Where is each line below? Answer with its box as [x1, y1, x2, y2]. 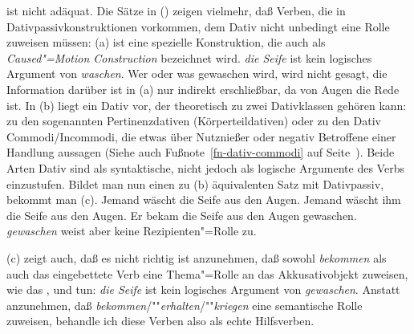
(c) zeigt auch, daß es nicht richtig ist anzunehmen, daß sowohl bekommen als [6, 249, 387, 266]
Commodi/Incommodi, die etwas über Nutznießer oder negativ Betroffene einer [6, 128, 396, 145]
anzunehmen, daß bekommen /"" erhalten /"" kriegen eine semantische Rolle [6, 296, 363, 313]
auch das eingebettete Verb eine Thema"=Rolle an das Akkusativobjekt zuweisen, [6, 265, 408, 282]
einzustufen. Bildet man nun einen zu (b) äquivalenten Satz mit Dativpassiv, [6, 175, 384, 192]
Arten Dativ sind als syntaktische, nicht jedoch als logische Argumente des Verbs [6, 159, 404, 176]
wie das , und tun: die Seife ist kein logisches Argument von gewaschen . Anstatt [6, 281, 400, 298]
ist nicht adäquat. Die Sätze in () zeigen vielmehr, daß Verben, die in [6, 2, 346, 18]
